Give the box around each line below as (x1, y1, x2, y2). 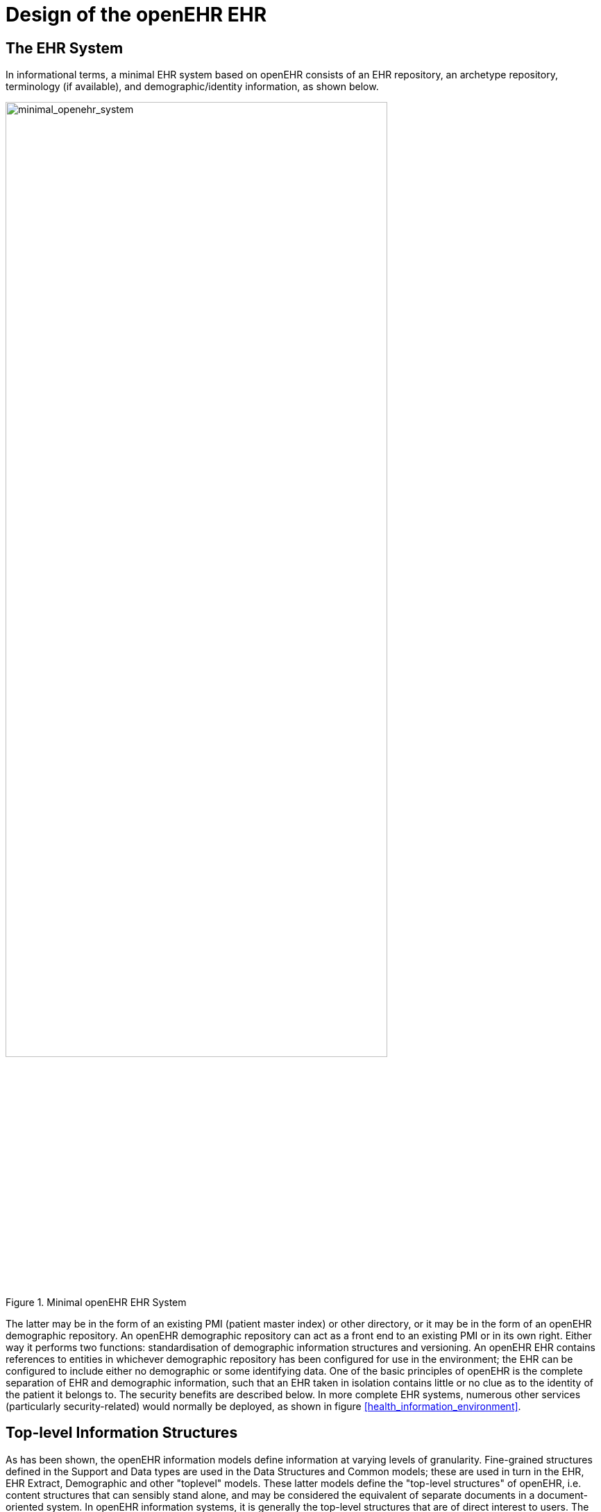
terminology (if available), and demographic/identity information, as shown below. (6, 80, 379, 93)
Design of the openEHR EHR (6, 3, 267, 26)
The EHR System (6, 39, 124, 57)
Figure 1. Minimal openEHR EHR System (6, 1296, 187, 1308)
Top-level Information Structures (6, 1424, 238, 1442)
